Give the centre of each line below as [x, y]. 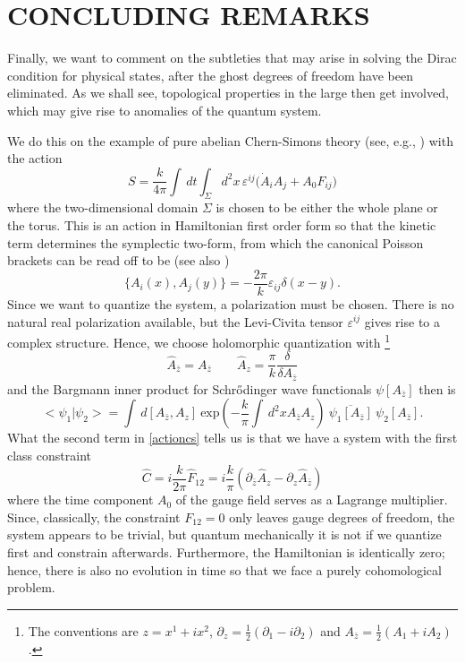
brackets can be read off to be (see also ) [118, 260]
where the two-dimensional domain [103, 207]
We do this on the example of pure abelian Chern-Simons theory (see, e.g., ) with [230, 140]
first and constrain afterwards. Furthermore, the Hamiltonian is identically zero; [226, 551]
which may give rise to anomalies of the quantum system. [165, 110]
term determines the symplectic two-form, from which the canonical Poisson [216, 242]
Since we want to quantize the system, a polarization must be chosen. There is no [231, 303]
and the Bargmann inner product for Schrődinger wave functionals [190, 388]
